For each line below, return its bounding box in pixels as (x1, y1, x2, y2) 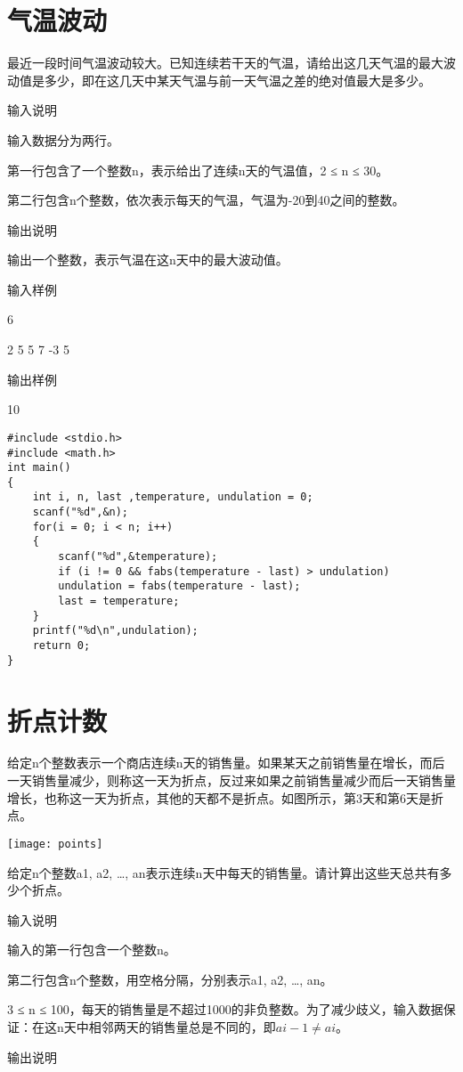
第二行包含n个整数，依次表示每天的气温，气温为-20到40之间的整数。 (7, 191, 405, 209)
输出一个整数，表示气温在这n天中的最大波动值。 (7, 250, 288, 269)
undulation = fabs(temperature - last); (58, 580, 301, 593)
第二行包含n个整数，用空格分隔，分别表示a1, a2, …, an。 (7, 970, 333, 988)
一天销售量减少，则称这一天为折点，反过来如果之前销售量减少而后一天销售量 (7, 771, 456, 790)
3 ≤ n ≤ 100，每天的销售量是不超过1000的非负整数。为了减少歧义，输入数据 (7, 1000, 443, 1019)
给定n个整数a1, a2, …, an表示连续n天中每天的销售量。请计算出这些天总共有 (7, 863, 440, 881)
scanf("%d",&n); (32, 506, 129, 519)
